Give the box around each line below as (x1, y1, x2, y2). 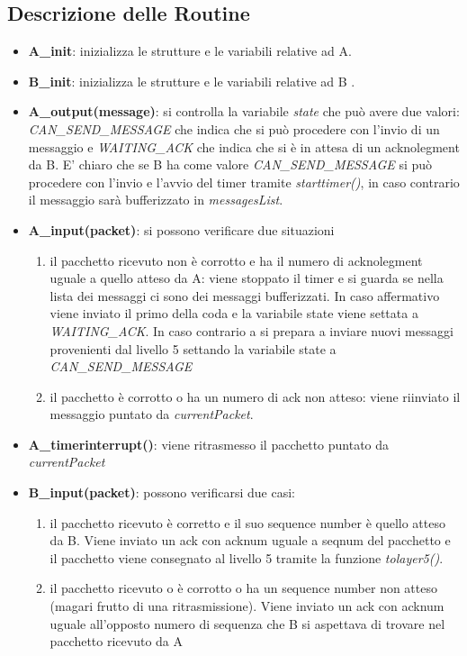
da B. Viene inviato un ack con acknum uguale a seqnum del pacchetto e (49, 531, 451, 550)
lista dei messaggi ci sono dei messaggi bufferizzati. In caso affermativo (49, 286, 440, 305)
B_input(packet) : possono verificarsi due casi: (28, 483, 295, 502)
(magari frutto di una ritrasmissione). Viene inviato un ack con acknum (49, 597, 445, 615)
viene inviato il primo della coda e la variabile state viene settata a (49, 304, 418, 323)
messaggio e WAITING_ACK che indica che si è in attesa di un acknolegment (28, 137, 460, 156)
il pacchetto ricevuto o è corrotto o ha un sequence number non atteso (49, 579, 437, 597)
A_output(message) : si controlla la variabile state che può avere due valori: (28, 102, 460, 121)
